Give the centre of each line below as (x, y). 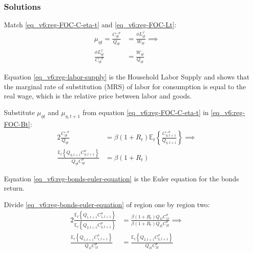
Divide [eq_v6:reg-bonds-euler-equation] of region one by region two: (107, 204)
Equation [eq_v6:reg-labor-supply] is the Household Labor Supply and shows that (127, 77)
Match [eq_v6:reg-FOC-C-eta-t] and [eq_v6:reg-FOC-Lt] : (90, 25)
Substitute (20, 112)
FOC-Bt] (17, 124)
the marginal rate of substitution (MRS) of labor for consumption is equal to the (125, 86)
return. (14, 188)
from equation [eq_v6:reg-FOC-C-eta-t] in (146, 112)
